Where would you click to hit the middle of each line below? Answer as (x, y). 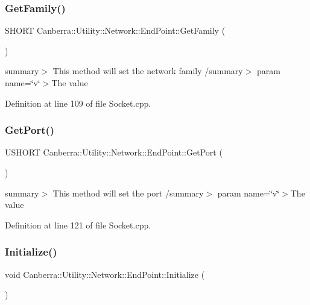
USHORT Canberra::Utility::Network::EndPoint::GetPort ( (114, 152)
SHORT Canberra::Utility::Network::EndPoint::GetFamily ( (115, 30)
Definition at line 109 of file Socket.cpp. (78, 103)
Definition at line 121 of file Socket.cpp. (78, 225)
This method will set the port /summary (128, 193)
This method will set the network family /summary (148, 71)
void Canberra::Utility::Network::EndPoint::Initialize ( (105, 274)
